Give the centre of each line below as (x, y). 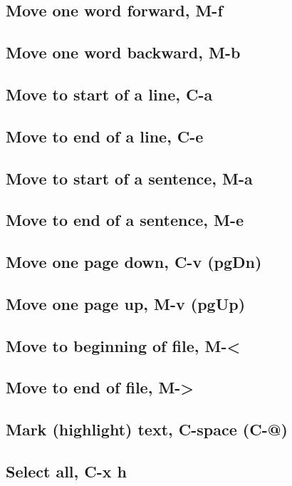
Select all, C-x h (66, 471)
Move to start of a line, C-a (109, 94)
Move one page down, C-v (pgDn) (134, 262)
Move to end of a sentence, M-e (125, 220)
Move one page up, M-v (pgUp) (126, 303)
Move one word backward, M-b (123, 52)
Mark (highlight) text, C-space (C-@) (147, 429)
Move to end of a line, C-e (105, 136)
